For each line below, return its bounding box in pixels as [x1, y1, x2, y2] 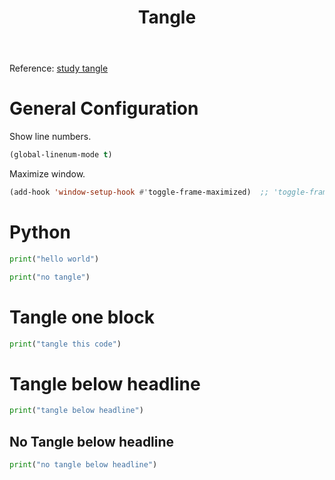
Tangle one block [9, 306, 155, 328]
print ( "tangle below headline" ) [9, 406, 144, 416]
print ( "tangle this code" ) [9, 339, 122, 349]
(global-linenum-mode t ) [9, 150, 113, 160]
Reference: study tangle [9, 62, 109, 75]
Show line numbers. [9, 131, 92, 143]
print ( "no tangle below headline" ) [9, 460, 158, 470]
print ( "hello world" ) [9, 254, 100, 264]
